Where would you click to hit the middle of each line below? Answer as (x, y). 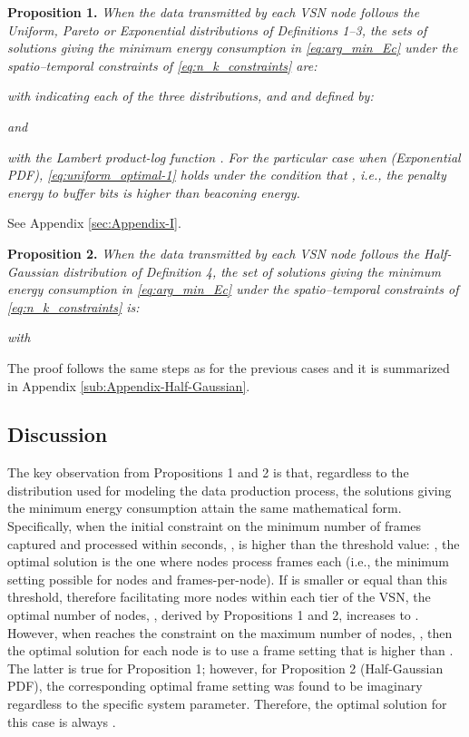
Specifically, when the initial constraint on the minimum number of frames (215, 526)
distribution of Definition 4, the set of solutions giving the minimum (252, 271)
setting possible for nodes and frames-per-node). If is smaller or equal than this (227, 579)
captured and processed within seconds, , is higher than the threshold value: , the (234, 543)
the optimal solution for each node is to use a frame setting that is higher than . (230, 650)
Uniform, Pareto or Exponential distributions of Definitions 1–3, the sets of (217, 29)
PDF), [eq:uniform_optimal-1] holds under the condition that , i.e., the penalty (227, 175)
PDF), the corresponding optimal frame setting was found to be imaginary (215, 686)
